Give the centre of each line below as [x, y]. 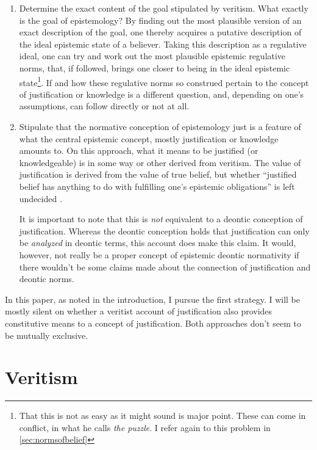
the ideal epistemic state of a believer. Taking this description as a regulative [163, 44]
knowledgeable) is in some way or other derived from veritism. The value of [160, 162]
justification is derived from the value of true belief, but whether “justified [158, 174]
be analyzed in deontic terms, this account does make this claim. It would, [158, 243]
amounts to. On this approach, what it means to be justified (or [139, 151]
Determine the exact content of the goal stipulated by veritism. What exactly [164, 8]
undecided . [41, 198]
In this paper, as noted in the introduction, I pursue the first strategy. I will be [153, 299]
